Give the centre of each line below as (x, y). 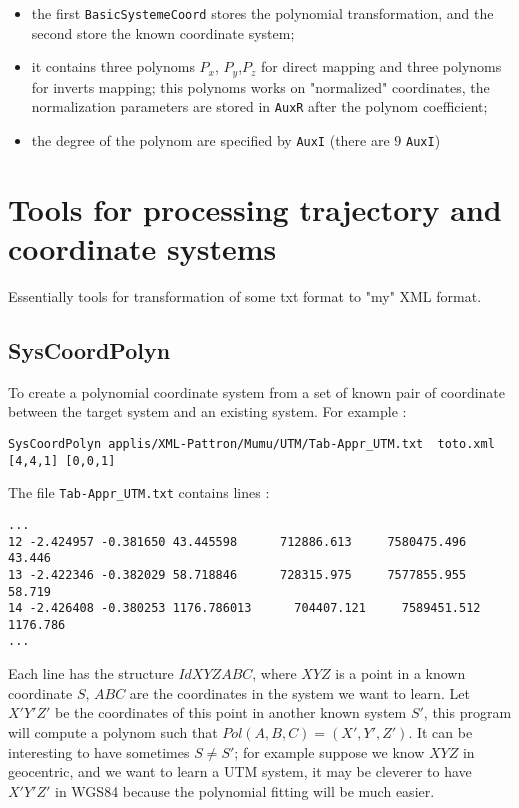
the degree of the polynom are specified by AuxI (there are (210, 139)
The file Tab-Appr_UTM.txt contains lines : (139, 492)
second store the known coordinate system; (163, 32)
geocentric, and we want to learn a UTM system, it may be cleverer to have (240, 771)
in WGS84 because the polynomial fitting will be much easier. (245, 790)
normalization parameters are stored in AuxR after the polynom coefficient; (259, 106)
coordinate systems (142, 247)
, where (274, 673)
